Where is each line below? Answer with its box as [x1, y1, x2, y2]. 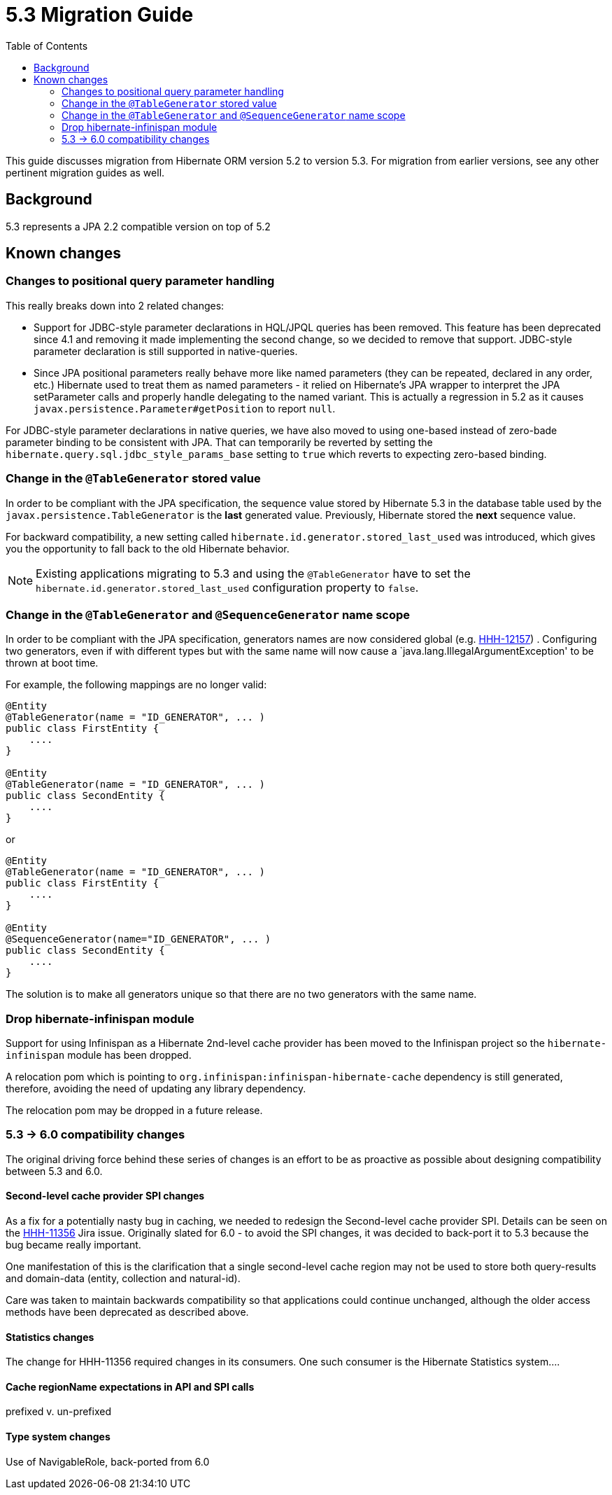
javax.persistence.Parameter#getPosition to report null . [34, 402, 336, 415]
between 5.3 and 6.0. [6, 1164, 103, 1177]
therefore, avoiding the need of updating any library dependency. [6, 1083, 306, 1095]
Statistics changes [6, 1330, 94, 1343]
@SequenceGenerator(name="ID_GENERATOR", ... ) [6, 933, 271, 945]
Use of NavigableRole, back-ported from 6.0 [6, 1455, 210, 1468]
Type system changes [6, 1431, 111, 1443]
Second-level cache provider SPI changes [6, 1190, 205, 1202]
